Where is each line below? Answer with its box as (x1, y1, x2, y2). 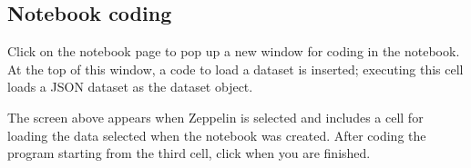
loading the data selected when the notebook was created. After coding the (7, 125, 426, 144)
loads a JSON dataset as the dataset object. (7, 77, 253, 96)
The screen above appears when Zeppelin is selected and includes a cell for (7, 107, 424, 126)
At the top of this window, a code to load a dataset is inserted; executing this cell (7, 59, 464, 78)
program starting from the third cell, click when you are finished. (7, 143, 371, 163)
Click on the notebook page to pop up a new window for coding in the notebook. (7, 42, 460, 61)
